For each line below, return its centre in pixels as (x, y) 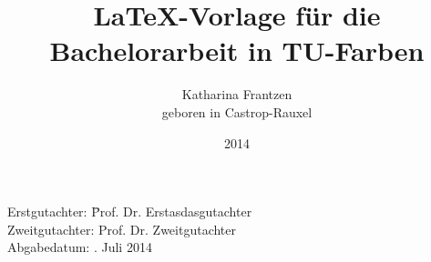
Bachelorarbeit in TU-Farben (237, 50)
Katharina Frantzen (237, 94)
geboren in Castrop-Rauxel (237, 111)
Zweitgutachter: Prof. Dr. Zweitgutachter (122, 229)
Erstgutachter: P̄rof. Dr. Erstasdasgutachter (130, 212)
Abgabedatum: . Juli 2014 (80, 247)
